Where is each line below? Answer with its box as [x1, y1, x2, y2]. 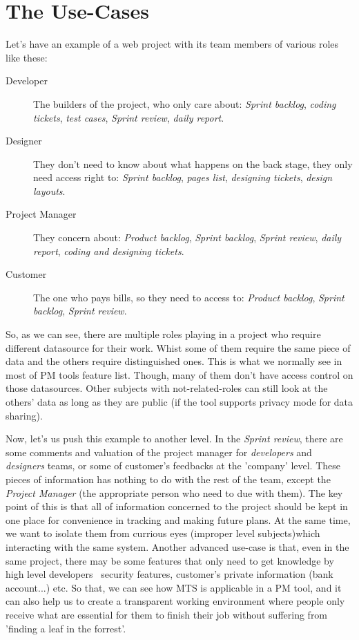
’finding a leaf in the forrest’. [6, 621, 126, 635]
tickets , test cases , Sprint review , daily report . [33, 110, 224, 124]
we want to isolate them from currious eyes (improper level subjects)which [6, 526, 320, 540]
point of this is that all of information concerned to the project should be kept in [6, 499, 348, 514]
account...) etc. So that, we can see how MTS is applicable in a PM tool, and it [6, 580, 342, 594]
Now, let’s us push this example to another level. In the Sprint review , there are [6, 431, 343, 446]
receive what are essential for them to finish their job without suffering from [6, 607, 328, 621]
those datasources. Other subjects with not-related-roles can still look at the [6, 381, 328, 395]
